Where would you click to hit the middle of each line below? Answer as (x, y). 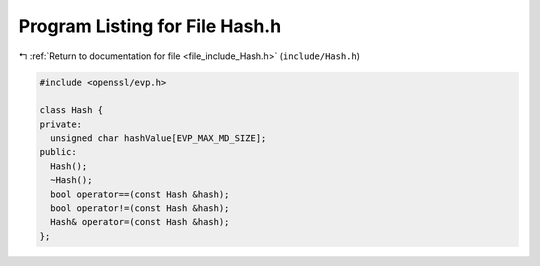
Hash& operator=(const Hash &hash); (140, 222)
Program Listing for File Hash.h (150, 26)
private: (61, 124)
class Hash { (71, 110)
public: (58, 152)
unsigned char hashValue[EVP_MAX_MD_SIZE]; (158, 138)
